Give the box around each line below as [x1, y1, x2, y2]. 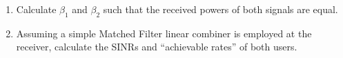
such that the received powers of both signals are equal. [103, 2, 338, 16]
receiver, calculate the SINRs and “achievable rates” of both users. [16, 39, 297, 54]
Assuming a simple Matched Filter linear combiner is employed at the [16, 26, 312, 40]
